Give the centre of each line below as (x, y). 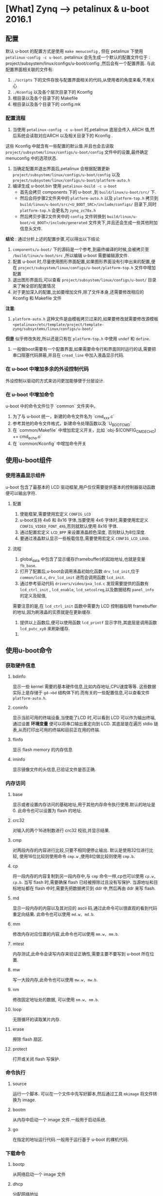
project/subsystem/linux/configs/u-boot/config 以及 (66, 175)
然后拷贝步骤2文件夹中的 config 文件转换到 (63, 217)
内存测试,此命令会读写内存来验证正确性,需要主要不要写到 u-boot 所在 (81, 954)
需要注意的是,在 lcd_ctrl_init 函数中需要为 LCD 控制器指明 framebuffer (85, 606)
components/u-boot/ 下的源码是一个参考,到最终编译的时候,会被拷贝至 (81, 249)
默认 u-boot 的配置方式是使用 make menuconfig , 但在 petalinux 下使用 (74, 51)
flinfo (18, 739)
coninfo (20, 708)
